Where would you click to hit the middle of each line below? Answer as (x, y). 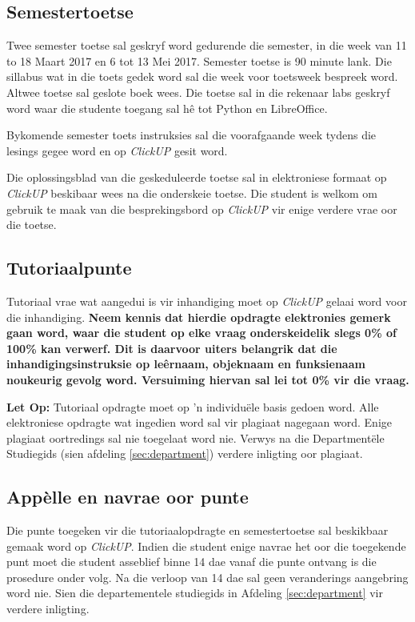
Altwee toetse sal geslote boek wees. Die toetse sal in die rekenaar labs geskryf (198, 92)
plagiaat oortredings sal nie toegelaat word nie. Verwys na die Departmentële (196, 437)
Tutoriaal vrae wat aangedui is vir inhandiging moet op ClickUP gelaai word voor (207, 301)
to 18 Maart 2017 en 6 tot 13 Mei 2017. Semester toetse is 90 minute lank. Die (199, 60)
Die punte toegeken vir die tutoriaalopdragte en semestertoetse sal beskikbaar (198, 530)
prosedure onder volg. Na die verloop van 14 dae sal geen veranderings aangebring (207, 577)
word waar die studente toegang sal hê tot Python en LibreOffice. (167, 108)
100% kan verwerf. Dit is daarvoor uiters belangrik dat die (172, 348)
